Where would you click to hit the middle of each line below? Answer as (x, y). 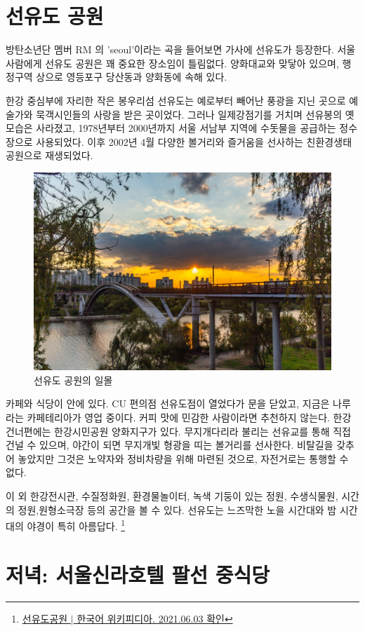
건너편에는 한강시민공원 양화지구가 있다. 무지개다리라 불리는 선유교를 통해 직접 (178, 431)
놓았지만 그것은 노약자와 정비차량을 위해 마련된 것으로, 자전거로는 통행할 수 (183, 458)
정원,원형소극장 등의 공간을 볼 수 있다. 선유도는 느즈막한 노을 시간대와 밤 (177, 509)
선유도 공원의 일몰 (73, 380)
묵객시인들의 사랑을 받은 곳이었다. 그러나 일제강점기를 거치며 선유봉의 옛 (195, 114)
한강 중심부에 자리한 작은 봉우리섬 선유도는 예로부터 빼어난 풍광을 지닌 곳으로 (176, 100)
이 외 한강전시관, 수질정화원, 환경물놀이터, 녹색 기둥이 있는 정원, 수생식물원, (172, 496)
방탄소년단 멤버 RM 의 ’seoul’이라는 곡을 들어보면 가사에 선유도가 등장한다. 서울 (181, 49)
